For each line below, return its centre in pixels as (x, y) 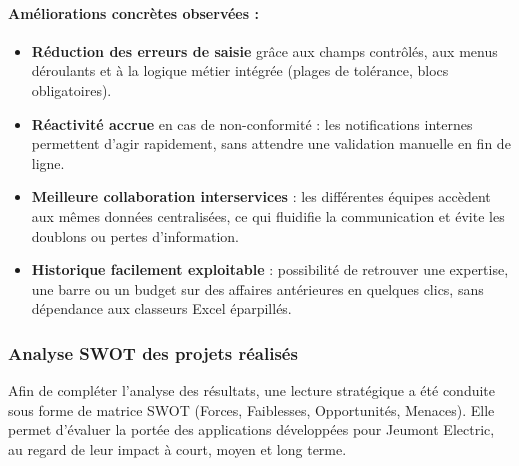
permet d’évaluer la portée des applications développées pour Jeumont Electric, (251, 429)
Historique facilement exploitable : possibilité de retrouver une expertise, (270, 269)
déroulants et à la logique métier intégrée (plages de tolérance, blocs (240, 70)
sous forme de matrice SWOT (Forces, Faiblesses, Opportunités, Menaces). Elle (251, 409)
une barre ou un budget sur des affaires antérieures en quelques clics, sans (257, 288)
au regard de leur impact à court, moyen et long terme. (177, 448)
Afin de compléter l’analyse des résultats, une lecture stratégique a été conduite (252, 390)
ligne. (48, 162)
